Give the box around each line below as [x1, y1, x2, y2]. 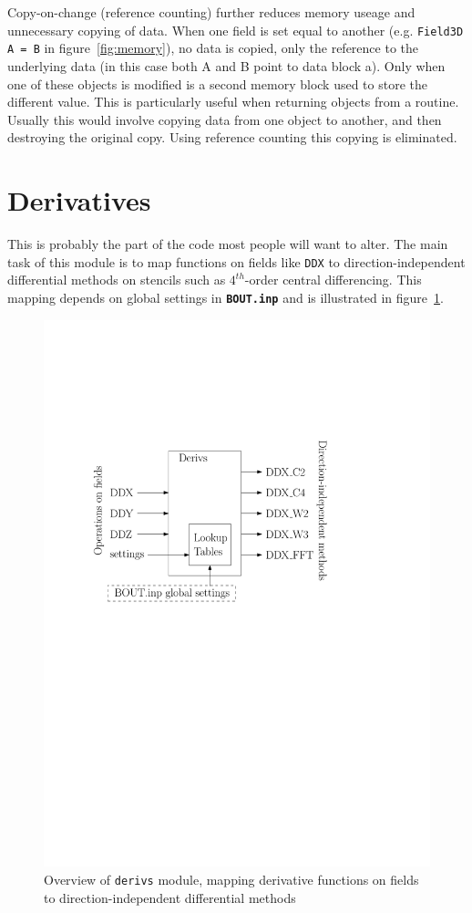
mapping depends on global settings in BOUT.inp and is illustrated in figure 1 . [7, 287, 444, 306]
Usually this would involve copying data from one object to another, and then [7, 109, 442, 129]
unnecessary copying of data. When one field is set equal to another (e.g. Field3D [7, 20, 464, 39]
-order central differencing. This [244, 270, 422, 289]
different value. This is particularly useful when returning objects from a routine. [7, 92, 459, 111]
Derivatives [7, 182, 151, 219]
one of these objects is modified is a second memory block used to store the [7, 74, 427, 93]
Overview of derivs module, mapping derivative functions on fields [44, 870, 419, 889]
